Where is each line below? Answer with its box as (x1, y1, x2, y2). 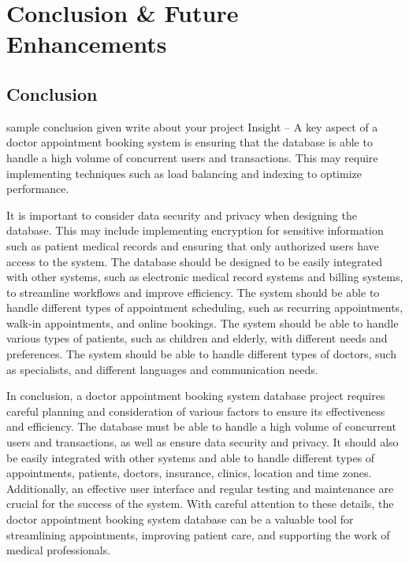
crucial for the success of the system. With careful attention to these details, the (6, 495, 394, 512)
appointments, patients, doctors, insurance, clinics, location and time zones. (6, 465, 372, 481)
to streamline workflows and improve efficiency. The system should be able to (6, 283, 380, 300)
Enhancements (6, 28, 167, 60)
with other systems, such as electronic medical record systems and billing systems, (6, 269, 403, 285)
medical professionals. (6, 542, 111, 558)
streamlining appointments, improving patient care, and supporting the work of (6, 526, 390, 543)
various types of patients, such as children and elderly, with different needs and (6, 330, 388, 346)
